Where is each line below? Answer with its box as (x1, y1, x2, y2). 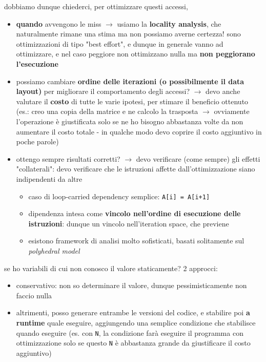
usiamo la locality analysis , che (117, 18, 221, 29)
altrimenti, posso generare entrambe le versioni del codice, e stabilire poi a (16, 307, 250, 318)
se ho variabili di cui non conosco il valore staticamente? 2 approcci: (4, 262, 218, 273)
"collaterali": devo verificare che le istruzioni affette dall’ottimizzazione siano (16, 163, 255, 174)
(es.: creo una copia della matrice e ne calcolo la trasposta (16, 106, 198, 117)
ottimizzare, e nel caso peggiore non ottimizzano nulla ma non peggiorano (16, 48, 255, 59)
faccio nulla (16, 290, 52, 300)
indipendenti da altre (16, 173, 83, 184)
